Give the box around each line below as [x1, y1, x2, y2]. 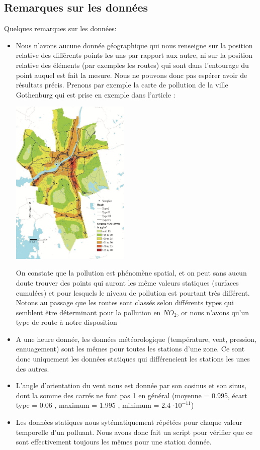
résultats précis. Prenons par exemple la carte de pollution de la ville [16, 79, 228, 90]
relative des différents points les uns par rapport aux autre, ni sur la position [16, 50, 253, 60]
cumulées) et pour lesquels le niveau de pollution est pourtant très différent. [16, 287, 250, 298]
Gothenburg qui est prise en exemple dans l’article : [16, 89, 176, 100]
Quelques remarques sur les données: [4, 23, 117, 34]
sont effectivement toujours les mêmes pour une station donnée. [16, 436, 212, 447]
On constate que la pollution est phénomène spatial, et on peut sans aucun [16, 267, 247, 278]
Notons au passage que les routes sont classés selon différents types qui [16, 297, 234, 308]
